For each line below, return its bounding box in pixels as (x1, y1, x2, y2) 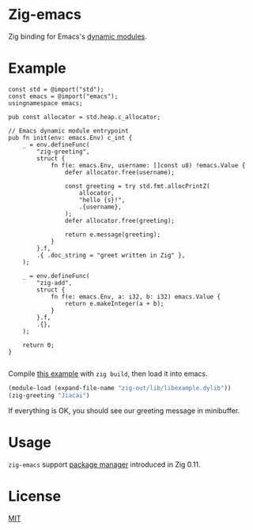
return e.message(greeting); (64, 231, 160, 239)
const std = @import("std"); (8, 85, 104, 93)
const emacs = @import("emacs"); (8, 92, 119, 100)
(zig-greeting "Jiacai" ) (8, 391, 90, 400)
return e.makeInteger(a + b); (64, 299, 164, 307)
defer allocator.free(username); (64, 168, 176, 176)
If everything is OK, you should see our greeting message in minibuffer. (8, 405, 240, 415)
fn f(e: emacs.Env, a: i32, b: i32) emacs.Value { (50, 292, 221, 301)
